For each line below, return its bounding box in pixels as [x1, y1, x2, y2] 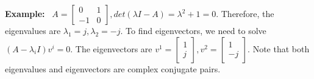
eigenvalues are [5, 24, 61, 36]
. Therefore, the [216, 7, 274, 19]
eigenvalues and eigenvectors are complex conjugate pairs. [5, 62, 221, 75]
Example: [5, 7, 45, 19]
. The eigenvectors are [70, 42, 152, 55]
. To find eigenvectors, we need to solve [120, 24, 266, 36]
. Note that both [248, 42, 310, 55]
